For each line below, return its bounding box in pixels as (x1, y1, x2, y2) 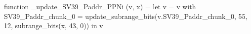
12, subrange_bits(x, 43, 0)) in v (4, 20, 103, 31)
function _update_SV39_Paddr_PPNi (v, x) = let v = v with (4, 1, 196, 11)
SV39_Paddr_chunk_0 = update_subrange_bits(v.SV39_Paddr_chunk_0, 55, (4, 11, 248, 21)
